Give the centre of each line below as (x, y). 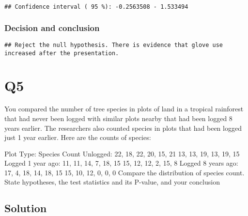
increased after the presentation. (62, 53)
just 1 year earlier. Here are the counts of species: (78, 137)
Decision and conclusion (52, 27)
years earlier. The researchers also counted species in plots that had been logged (123, 128)
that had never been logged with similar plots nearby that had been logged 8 (118, 118)
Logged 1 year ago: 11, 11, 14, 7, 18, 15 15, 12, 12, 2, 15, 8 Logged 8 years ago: (121, 163)
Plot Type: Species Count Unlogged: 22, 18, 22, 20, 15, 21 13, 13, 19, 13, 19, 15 (122, 153)
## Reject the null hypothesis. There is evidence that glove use (114, 45)
